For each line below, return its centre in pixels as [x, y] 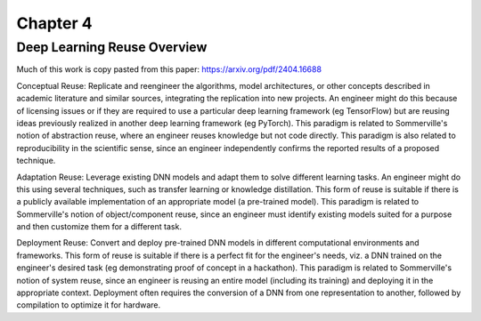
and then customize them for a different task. [99, 227]
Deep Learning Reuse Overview [112, 47]
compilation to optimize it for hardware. [89, 305]
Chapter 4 [54, 23]
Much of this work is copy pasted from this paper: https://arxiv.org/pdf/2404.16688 [169, 69]
